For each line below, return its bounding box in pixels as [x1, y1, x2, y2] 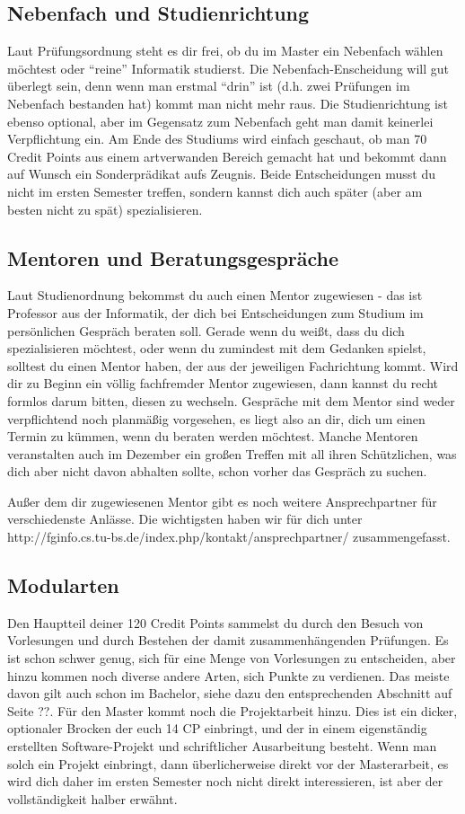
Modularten [7, 571, 119, 599]
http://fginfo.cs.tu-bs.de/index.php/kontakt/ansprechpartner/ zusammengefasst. [7, 527, 451, 546]
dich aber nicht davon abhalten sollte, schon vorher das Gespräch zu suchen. [7, 462, 427, 481]
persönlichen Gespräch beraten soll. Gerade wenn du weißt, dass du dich [7, 321, 405, 340]
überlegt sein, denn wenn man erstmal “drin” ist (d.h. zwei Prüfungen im [7, 76, 410, 95]
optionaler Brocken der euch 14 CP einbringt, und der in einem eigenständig [7, 719, 427, 738]
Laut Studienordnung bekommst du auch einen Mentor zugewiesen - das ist [7, 286, 423, 305]
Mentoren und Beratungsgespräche [7, 243, 339, 271]
